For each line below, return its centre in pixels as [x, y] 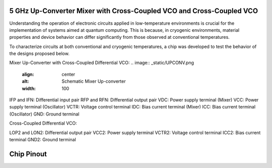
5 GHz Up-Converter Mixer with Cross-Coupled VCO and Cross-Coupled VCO [134, 11]
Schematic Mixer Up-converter [94, 81]
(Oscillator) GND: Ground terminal [44, 114]
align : [28, 74]
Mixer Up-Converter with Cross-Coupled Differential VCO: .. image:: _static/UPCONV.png [101, 63]
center [69, 74]
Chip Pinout [28, 154]
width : [29, 88]
